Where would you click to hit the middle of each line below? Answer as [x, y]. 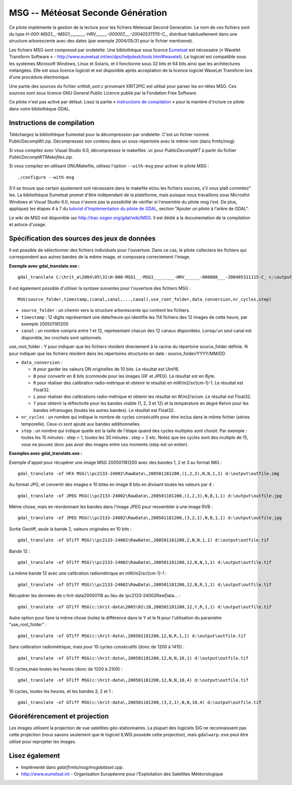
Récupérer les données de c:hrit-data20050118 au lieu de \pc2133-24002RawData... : [95, 596]
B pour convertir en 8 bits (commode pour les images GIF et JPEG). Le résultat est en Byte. [125, 376]
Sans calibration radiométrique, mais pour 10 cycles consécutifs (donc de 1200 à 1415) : [97, 647]
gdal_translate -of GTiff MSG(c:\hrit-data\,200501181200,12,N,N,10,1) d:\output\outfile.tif [133, 658]
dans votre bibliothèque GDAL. [40, 109]
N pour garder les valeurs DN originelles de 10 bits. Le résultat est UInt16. [106, 369]
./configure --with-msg [46, 177]
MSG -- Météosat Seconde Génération [88, 13]
